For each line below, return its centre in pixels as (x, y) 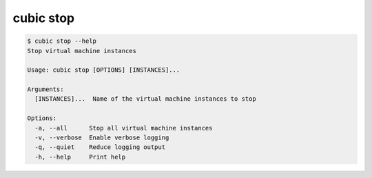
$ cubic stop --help (62, 41)
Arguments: (45, 89)
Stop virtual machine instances (82, 51)
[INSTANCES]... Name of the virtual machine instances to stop (145, 99)
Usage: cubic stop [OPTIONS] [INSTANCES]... (104, 70)
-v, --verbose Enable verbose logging (102, 138)
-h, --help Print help (80, 157)
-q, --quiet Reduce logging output (100, 147)
